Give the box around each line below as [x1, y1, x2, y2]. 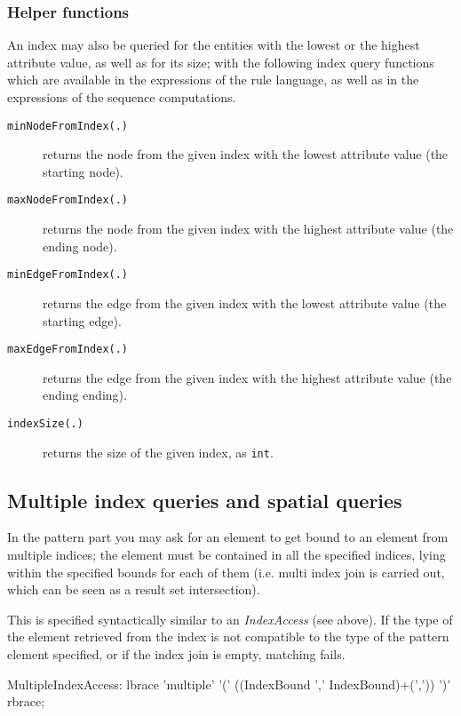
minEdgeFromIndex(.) [7, 268, 129, 282]
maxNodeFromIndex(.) [7, 194, 129, 207]
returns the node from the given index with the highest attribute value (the [43, 219, 454, 238]
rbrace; [7, 692, 45, 711]
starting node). [43, 162, 123, 180]
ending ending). [43, 386, 127, 404]
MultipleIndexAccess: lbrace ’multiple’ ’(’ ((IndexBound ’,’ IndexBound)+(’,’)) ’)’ [7, 674, 451, 693]
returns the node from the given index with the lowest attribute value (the [43, 145, 449, 163]
